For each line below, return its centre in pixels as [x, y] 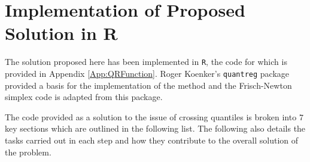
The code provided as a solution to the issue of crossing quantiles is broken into [151, 116]
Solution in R [61, 33]
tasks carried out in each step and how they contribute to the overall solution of [152, 140]
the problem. [28, 152]
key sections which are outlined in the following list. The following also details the [155, 128]
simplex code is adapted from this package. [84, 97]
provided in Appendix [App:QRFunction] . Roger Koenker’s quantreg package [147, 73]
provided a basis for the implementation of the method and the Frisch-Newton [148, 85]
